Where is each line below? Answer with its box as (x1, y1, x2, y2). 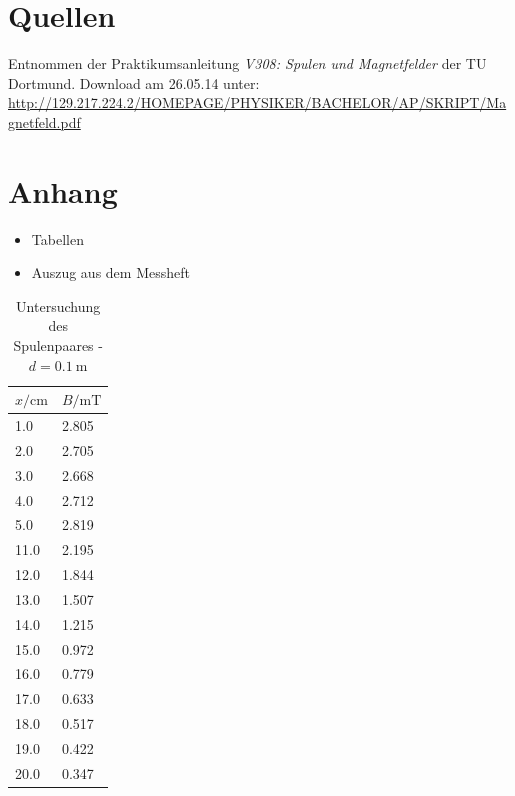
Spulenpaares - (13, 335, 103, 355)
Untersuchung (16, 295, 101, 316)
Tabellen (31, 228, 84, 249)
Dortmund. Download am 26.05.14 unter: (8, 72, 260, 93)
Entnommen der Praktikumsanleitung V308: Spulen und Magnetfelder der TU (8, 53, 487, 74)
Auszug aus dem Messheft (31, 262, 190, 283)
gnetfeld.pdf (8, 111, 81, 132)
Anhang (8, 170, 118, 211)
